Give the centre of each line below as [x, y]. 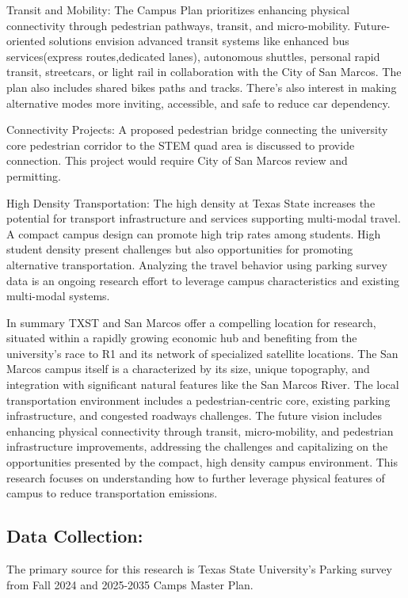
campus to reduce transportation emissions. [112, 493]
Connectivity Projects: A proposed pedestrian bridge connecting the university [197, 130]
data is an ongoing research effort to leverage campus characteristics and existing [203, 280]
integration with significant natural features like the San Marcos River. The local [203, 385]
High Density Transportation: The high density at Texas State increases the [191, 202]
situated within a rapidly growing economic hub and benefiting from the [182, 338]
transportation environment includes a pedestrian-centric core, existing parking [198, 400]
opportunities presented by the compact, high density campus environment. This [202, 462]
